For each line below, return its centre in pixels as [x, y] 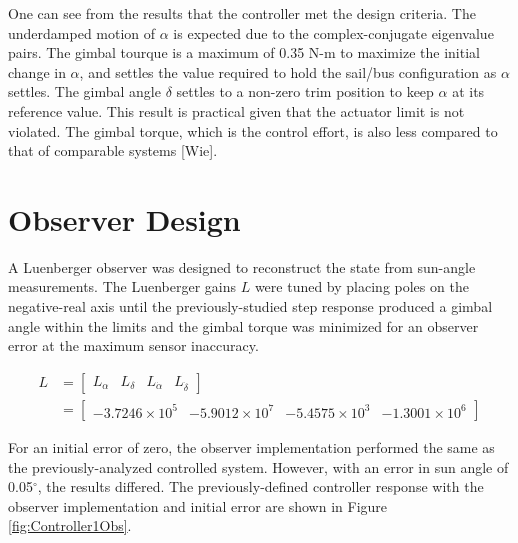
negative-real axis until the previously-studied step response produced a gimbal [250, 306]
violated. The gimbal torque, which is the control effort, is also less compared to [253, 130]
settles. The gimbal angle [84, 91]
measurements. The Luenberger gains [122, 286]
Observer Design [124, 218]
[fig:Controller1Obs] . [70, 525]
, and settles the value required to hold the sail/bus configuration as [288, 71]
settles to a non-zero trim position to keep [305, 91]
